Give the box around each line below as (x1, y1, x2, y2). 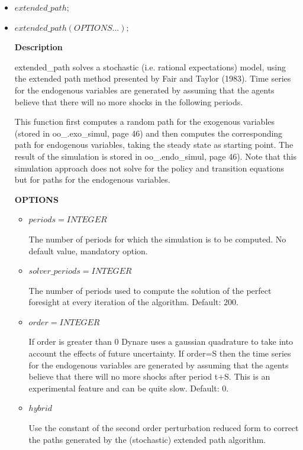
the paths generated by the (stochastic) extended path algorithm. (28, 433, 266, 445)
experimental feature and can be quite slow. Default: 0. (28, 381, 229, 394)
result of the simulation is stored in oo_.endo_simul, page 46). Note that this (14, 150, 296, 162)
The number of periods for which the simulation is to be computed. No (28, 232, 286, 245)
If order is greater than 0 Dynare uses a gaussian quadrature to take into (28, 335, 294, 348)
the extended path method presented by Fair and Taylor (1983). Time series (14, 72, 291, 85)
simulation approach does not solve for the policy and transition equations (14, 161, 284, 174)
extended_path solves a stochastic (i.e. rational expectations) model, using (14, 60, 286, 73)
